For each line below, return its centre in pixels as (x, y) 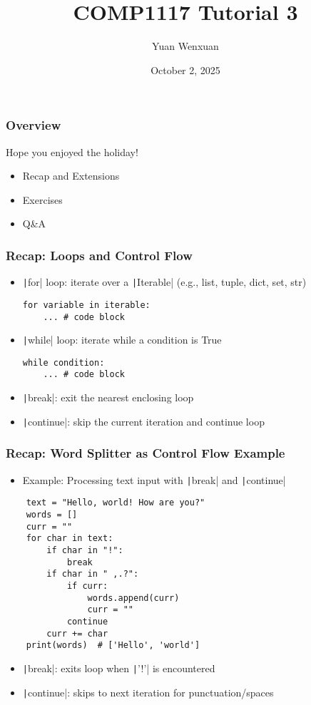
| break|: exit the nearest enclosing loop (108, 397)
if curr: (87, 586)
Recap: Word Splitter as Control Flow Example (146, 453)
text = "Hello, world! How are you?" (116, 503)
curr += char (77, 633)
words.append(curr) (133, 598)
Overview (34, 125)
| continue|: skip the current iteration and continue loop (143, 421)
